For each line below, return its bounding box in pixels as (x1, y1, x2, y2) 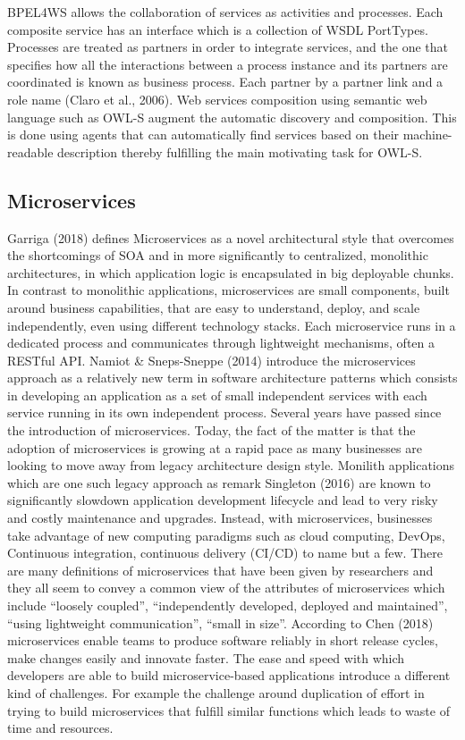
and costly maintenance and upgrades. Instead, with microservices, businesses (7, 509, 433, 527)
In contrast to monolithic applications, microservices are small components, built (7, 281, 450, 299)
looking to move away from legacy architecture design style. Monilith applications (7, 456, 455, 475)
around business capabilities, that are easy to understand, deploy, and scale (7, 298, 420, 316)
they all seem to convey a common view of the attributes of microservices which (7, 578, 445, 597)
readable (7, 142, 54, 161)
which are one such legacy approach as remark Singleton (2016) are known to (7, 473, 431, 492)
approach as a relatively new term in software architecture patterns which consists (7, 368, 458, 387)
